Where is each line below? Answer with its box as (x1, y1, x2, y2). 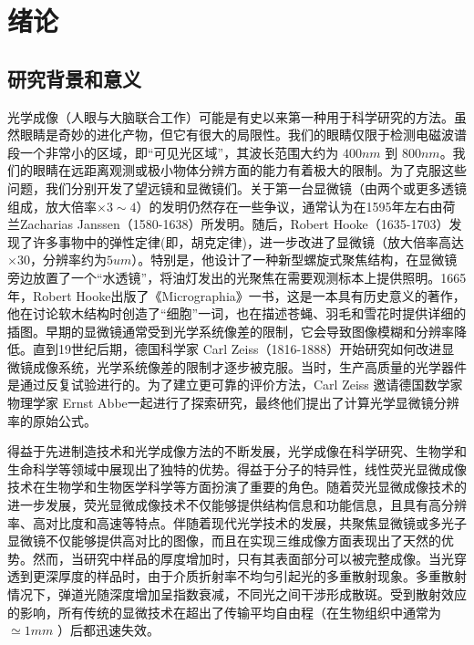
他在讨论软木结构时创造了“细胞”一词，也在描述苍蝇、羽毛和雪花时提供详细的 (7, 304, 467, 323)
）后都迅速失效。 (57, 620, 160, 640)
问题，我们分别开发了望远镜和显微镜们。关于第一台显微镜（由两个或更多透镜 (7, 178, 467, 197)
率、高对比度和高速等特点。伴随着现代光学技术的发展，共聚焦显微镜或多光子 (7, 513, 467, 532)
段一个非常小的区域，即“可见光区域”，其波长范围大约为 (7, 142, 339, 161)
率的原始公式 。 (7, 411, 97, 430)
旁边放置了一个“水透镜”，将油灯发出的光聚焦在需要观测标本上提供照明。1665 (7, 267, 467, 286)
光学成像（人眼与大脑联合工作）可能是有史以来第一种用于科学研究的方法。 (7, 107, 454, 126)
